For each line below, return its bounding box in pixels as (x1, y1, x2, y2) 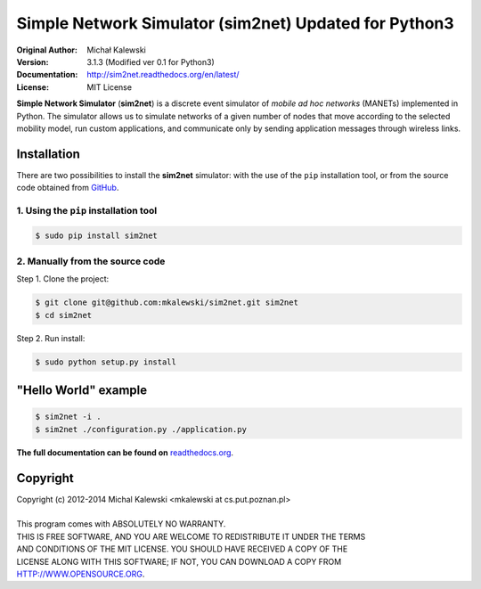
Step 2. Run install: (16, 332, 86, 343)
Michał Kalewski (86, 45, 146, 55)
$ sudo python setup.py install (35, 356, 177, 367)
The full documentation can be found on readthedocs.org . (16, 446, 234, 458)
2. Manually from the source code (16, 255, 166, 267)
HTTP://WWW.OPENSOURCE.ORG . (16, 569, 145, 579)
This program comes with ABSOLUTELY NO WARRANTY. (16, 519, 226, 529)
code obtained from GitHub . (16, 183, 119, 193)
